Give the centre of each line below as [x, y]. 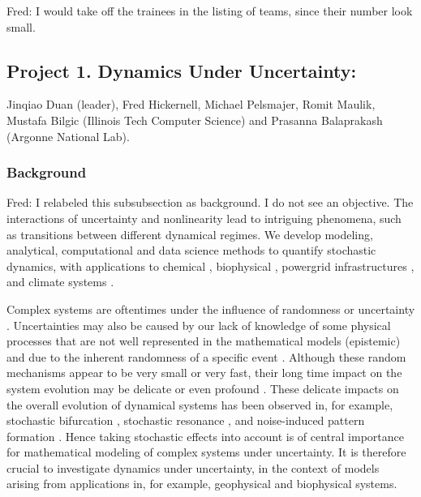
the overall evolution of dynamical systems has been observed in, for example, [200, 404]
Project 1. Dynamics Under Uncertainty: [182, 70]
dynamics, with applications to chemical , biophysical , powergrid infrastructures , [210, 266]
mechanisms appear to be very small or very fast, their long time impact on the [204, 373]
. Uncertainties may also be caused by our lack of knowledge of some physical [199, 325]
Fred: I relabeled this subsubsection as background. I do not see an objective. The [210, 202]
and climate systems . [60, 282]
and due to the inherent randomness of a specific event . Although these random [206, 356]
